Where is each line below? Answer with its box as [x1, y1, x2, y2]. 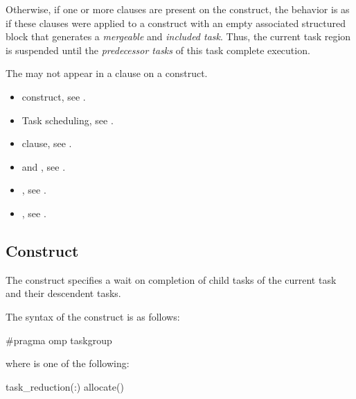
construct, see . [21, 89, 86, 103]
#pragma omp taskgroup [6, 332, 112, 347]
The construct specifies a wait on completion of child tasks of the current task [6, 272, 337, 287]
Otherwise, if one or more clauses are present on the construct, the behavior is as [6, 2, 350, 16]
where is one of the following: [6, 356, 130, 371]
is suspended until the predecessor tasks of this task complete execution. [6, 42, 310, 57]
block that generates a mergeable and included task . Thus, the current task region [6, 29, 351, 44]
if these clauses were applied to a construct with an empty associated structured [6, 15, 346, 30]
